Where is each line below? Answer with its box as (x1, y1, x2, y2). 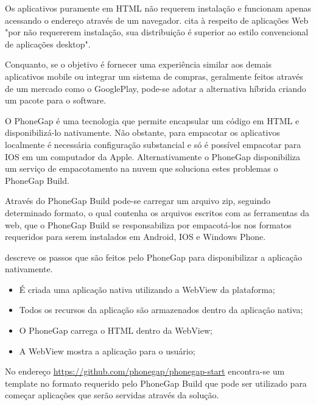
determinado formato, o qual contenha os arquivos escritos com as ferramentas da (5, 206, 309, 219)
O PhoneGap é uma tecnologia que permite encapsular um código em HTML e (5, 114, 300, 127)
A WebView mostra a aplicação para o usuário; (19, 344, 195, 357)
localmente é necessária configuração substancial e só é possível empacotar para (5, 138, 301, 150)
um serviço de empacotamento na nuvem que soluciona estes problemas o (5, 162, 278, 175)
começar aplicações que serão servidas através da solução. (5, 389, 219, 401)
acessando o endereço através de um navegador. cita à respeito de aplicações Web (5, 13, 309, 26)
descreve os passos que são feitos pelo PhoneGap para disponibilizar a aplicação (5, 250, 302, 263)
